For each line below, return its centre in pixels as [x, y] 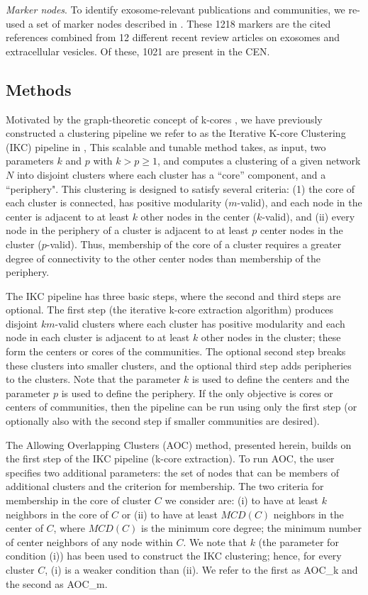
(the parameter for [299, 541]
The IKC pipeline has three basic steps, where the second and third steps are [173, 295]
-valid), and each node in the [300, 202]
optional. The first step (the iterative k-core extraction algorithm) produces [170, 310]
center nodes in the [301, 230]
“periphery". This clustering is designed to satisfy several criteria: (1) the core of [180, 188]
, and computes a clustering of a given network [259, 161]
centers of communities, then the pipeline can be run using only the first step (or [182, 407]
